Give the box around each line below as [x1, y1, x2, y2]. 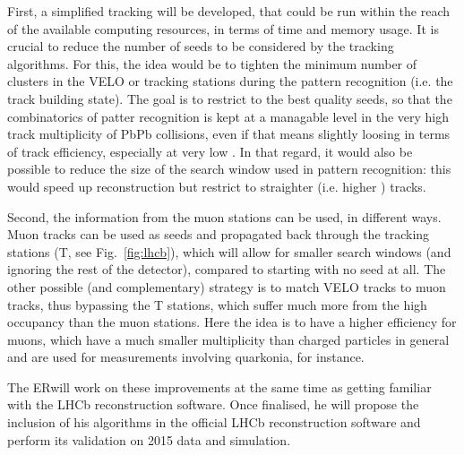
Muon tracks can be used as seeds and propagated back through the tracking [7, 225, 430, 244]
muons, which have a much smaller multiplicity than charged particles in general [7, 330, 450, 348]
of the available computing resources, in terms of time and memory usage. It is [7, 19, 439, 38]
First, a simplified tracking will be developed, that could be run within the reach [7, 2, 451, 20]
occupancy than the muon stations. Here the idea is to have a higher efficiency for [7, 313, 457, 331]
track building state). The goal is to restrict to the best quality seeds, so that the [7, 89, 452, 107]
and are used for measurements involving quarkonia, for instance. [7, 348, 365, 366]
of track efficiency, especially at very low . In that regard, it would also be [7, 142, 413, 160]
